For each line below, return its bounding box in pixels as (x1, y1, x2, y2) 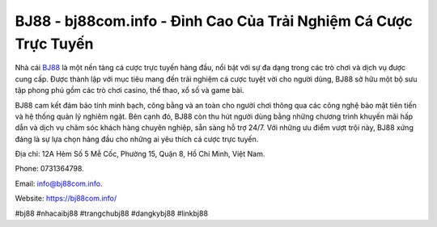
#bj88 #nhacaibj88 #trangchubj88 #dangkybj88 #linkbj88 (15, 208, 209, 218)
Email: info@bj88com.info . (15, 179, 103, 188)
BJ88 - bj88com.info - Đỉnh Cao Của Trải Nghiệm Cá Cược (15, 12, 413, 30)
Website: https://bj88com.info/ (15, 194, 117, 204)
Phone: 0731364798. (15, 164, 84, 174)
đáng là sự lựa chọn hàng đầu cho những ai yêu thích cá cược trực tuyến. (15, 134, 259, 144)
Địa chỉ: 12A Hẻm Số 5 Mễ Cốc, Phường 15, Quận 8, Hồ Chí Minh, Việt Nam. (15, 149, 265, 159)
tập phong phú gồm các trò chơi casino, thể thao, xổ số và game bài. (15, 86, 244, 95)
